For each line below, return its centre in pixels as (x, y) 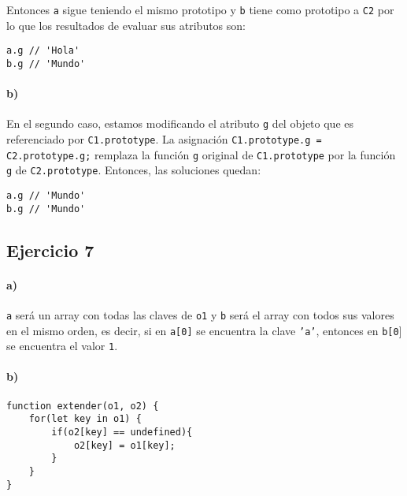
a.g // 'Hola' (43, 51)
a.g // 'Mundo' (46, 195)
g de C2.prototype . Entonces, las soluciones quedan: (134, 170)
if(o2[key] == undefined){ (122, 432)
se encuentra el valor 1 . (62, 346)
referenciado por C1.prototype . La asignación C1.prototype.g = (164, 139)
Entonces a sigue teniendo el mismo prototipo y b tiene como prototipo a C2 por (200, 9)
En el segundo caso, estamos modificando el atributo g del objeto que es (180, 123)
